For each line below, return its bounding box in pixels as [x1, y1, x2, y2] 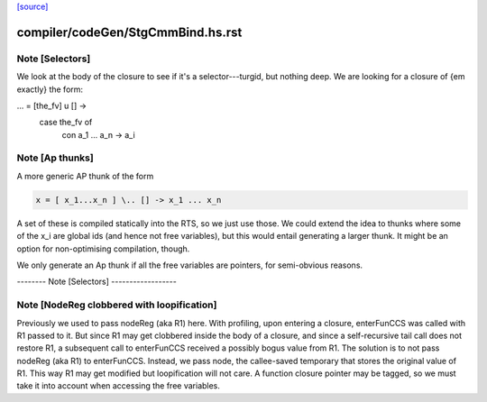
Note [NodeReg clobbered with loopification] [16, 298, 217, 311]
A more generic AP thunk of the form [16, 170, 154, 181]
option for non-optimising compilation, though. [16, 243, 190, 254]
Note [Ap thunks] [16, 151, 94, 164]
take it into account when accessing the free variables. [16, 380, 221, 391]
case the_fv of [39, 117, 93, 128]
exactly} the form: [16, 84, 84, 95]
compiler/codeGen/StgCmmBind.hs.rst [16, 24, 243, 40]
